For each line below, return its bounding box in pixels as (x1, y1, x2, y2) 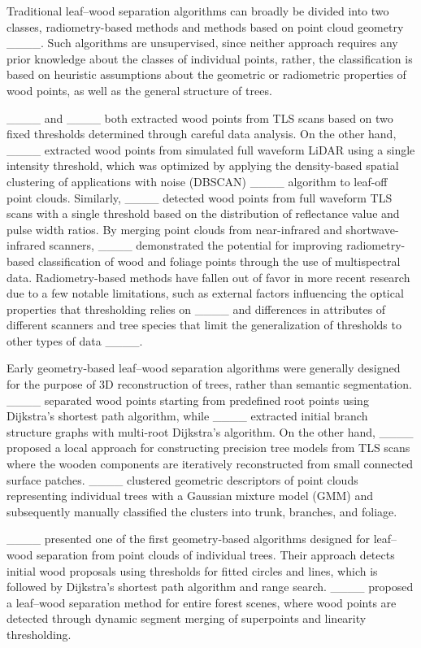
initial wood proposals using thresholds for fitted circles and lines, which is (7, 562, 378, 579)
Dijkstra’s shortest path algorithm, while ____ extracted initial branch (7, 407, 368, 424)
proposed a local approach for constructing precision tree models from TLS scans (7, 439, 410, 456)
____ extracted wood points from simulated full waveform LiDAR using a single (7, 141, 415, 158)
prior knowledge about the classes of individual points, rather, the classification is (7, 50, 413, 67)
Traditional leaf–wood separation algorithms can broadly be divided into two (7, 2, 389, 19)
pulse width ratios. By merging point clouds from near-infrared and (7, 220, 342, 237)
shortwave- (345, 220, 399, 237)
